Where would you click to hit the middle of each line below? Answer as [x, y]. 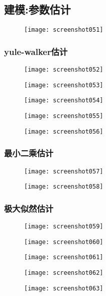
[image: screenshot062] [64, 273]
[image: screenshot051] [64, 30]
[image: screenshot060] [64, 242]
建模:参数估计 [37, 9]
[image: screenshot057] [64, 171]
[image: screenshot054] [64, 101]
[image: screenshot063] [64, 288]
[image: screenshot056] [64, 131]
